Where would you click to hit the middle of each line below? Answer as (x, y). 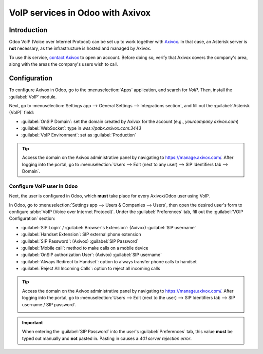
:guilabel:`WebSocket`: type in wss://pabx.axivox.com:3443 (81, 128)
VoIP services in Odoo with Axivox (80, 13)
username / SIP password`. (49, 304)
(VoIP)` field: (21, 113)
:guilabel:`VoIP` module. (33, 97)
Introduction (28, 30)
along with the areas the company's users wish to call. (64, 64)
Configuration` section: (32, 218)
